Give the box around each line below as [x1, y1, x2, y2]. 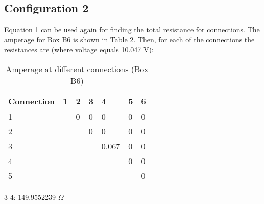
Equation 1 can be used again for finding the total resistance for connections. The [4, 24, 260, 35]
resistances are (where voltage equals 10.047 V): [4, 44, 154, 55]
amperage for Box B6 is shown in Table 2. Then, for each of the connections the [4, 34, 255, 44]
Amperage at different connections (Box [6, 62, 149, 75]
